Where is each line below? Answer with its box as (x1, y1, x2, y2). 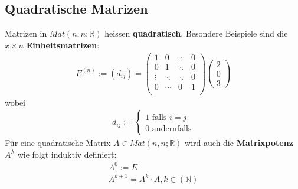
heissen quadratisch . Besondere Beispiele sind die (104, 27, 288, 40)
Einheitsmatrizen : (26, 38, 100, 51)
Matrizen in (5, 27, 47, 40)
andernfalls (152, 125, 192, 133)
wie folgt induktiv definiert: (17, 148, 117, 160)
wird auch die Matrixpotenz (185, 136, 293, 149)
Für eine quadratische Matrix (5, 136, 111, 149)
